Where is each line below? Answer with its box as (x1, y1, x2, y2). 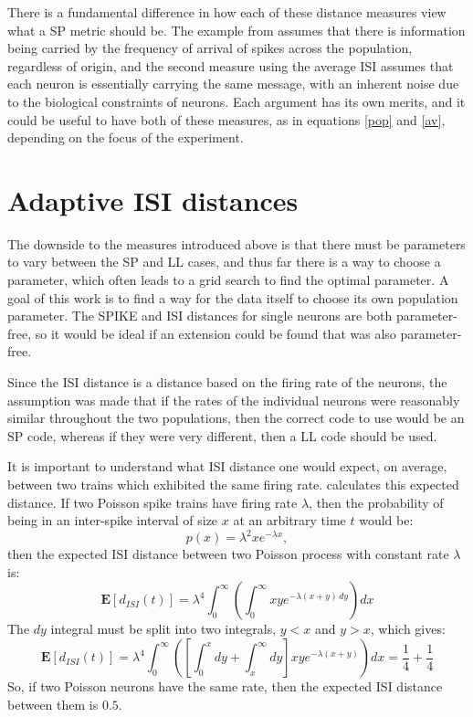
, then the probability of (309, 492, 444, 511)
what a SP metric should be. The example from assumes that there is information (7, 20, 466, 39)
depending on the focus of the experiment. (7, 128, 244, 147)
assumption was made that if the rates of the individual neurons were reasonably (7, 390, 460, 409)
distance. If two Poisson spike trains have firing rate (7, 492, 298, 511)
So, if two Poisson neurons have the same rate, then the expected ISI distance (7, 677, 443, 696)
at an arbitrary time (233, 511, 346, 530)
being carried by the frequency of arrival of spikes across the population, (7, 38, 413, 58)
